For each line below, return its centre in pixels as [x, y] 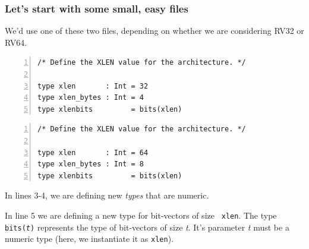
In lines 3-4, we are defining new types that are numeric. [107, 195]
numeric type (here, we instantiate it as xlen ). [89, 239]
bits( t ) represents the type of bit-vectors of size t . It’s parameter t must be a [147, 227]
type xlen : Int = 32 [93, 86]
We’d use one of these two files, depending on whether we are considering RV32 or [154, 31]
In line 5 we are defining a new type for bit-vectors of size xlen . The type [141, 215]
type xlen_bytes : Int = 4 [91, 98]
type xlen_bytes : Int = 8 [91, 164]
